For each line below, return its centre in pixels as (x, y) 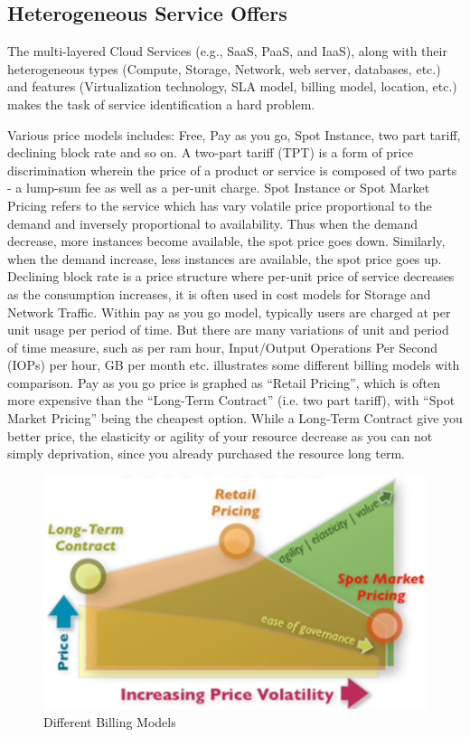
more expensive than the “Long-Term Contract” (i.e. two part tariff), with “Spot (231, 400)
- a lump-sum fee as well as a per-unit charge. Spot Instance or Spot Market (219, 188)
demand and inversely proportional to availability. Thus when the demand (213, 223)
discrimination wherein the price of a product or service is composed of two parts (232, 170)
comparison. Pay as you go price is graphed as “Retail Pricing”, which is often (224, 382)
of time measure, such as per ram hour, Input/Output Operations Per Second (222, 347)
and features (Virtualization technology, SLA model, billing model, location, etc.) (232, 86)
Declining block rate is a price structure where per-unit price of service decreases (231, 276)
